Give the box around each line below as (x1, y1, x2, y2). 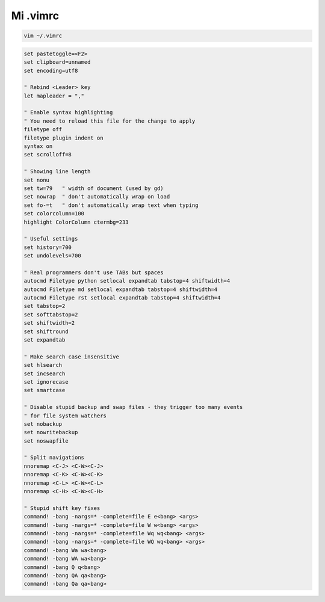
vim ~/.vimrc (23, 32, 63, 39)
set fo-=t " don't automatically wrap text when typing (23, 201, 199, 209)
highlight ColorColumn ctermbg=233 (23, 218, 129, 226)
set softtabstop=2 (23, 311, 78, 318)
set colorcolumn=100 (23, 210, 84, 217)
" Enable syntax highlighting (23, 109, 113, 116)
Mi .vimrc (11, 9, 60, 22)
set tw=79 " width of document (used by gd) (23, 185, 164, 192)
